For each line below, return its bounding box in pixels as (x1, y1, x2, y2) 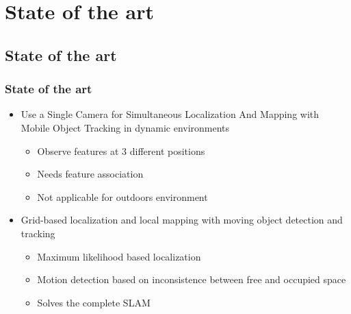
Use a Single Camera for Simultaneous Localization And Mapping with (21, 107, 320, 121)
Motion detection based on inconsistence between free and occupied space (37, 272, 346, 287)
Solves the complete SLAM (37, 295, 151, 309)
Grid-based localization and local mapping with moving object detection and (21, 213, 343, 227)
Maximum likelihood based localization (37, 249, 201, 263)
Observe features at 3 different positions (37, 143, 205, 158)
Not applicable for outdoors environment (37, 189, 208, 204)
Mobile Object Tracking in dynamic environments (21, 120, 230, 134)
